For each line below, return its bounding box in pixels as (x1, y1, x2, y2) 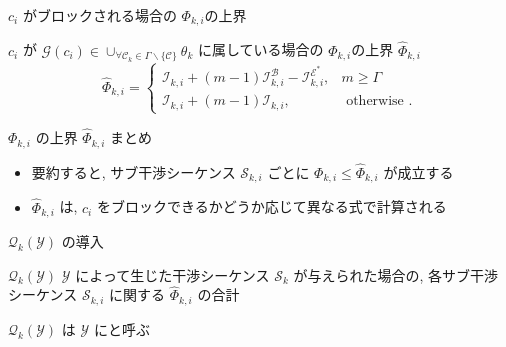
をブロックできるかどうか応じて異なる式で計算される (96, 196, 447, 217)
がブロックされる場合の (22, 5, 177, 25)
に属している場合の (197, 39, 324, 60)
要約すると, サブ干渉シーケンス (31, 161, 236, 182)
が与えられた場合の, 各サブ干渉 (293, 264, 499, 285)
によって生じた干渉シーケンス (75, 264, 270, 285)
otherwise (346, 94, 404, 109)
